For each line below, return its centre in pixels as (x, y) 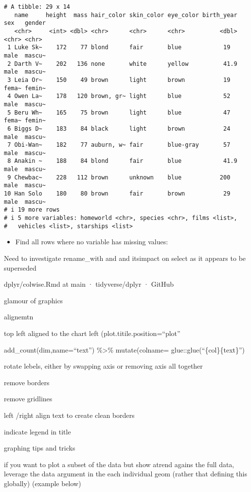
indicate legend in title (37, 431)
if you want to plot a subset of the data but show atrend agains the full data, (119, 464)
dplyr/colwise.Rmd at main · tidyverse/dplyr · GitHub (89, 284)
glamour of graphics (34, 300)
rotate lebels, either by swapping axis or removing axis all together (103, 366)
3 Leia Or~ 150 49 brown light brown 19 (119, 80)
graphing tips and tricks (40, 448)
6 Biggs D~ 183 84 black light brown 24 (119, 128)
